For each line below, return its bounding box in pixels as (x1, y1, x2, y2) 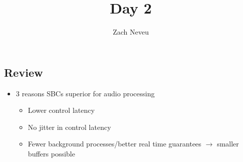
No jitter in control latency (28, 121, 111, 132)
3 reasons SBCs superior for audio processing (16, 88, 155, 98)
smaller (217, 138, 239, 149)
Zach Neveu (113, 27, 149, 37)
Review (4, 64, 43, 80)
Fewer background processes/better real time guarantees (28, 138, 202, 149)
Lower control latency (28, 105, 95, 115)
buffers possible (28, 148, 75, 158)
